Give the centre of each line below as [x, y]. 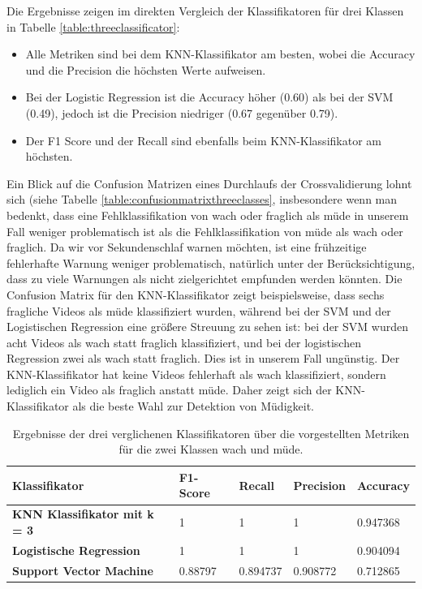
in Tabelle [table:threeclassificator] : [93, 26]
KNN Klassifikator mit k [83, 514]
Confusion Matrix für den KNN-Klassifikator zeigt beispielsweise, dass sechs [196, 294]
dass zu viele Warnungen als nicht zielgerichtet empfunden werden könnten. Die [205, 279]
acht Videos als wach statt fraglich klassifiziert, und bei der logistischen [184, 342]
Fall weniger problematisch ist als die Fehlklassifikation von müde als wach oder [205, 231]
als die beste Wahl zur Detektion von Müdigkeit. [193, 406]
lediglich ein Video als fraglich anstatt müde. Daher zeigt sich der [169, 390]
